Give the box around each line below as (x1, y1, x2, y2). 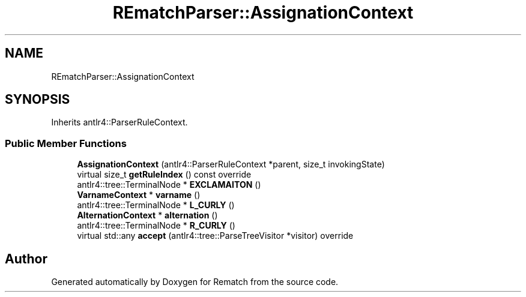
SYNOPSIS (5, 92, 70, 107)
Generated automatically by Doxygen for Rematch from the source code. (51, 277, 339, 287)
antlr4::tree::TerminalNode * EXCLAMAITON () (77, 179, 261, 190)
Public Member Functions (5, 137, 127, 149)
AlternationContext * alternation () (77, 210, 218, 221)
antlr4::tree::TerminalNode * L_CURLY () (77, 200, 235, 211)
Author (5, 251, 47, 266)
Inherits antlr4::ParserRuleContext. (51, 117, 188, 128)
